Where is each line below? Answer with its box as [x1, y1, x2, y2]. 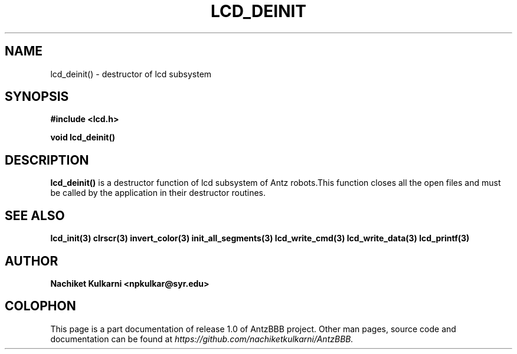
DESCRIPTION [5, 152, 89, 168]
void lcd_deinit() [50, 132, 115, 143]
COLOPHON [5, 299, 76, 314]
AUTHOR [5, 253, 58, 268]
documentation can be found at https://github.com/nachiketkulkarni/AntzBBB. [50, 333, 354, 344]
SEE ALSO [5, 208, 65, 223]
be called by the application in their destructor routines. [50, 188, 266, 198]
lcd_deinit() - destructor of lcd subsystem [50, 68, 212, 79]
